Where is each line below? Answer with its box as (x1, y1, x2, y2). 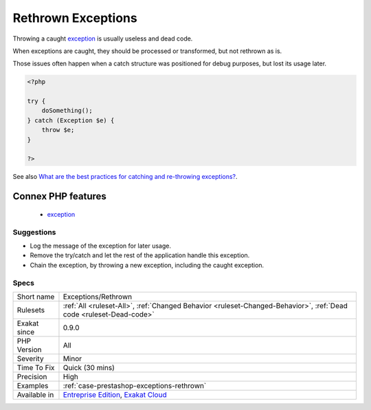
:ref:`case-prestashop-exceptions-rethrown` (63, 380, 207, 390)
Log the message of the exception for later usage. (30, 241, 172, 250)
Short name (16, 292, 55, 301)
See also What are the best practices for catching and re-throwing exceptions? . (12, 173, 238, 181)
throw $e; (41, 126, 75, 134)
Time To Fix (16, 363, 55, 372)
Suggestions (12, 227, 56, 237)
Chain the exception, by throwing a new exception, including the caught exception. (30, 261, 265, 269)
